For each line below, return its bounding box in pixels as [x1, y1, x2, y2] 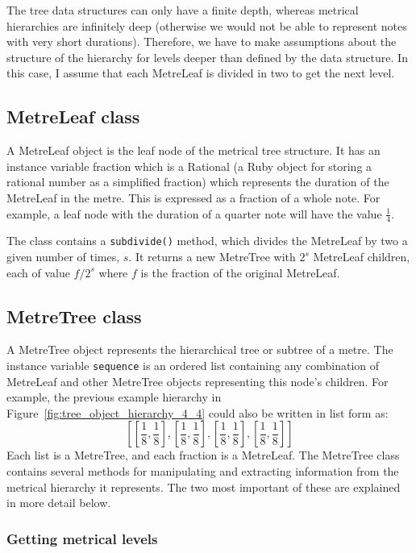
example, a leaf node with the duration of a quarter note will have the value [6, 205, 382, 222]
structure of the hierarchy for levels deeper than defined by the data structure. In [6, 48, 408, 65]
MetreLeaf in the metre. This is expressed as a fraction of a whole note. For [6, 189, 381, 206]
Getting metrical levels [6, 528, 158, 548]
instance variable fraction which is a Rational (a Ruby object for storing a [6, 157, 372, 174]
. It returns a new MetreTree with [128, 248, 296, 265]
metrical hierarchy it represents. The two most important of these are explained [6, 478, 401, 495]
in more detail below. [6, 494, 111, 511]
